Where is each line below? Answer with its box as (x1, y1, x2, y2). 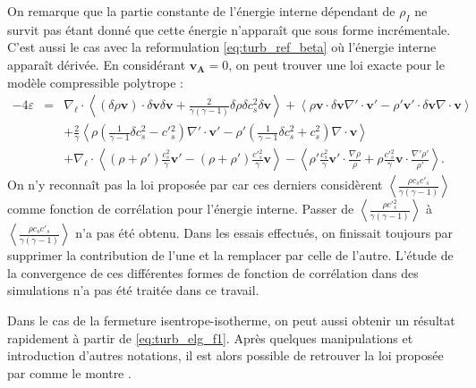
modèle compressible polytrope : (7, 72, 184, 91)
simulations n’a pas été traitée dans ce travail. (7, 281, 259, 299)
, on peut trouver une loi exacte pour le (228, 55, 445, 73)
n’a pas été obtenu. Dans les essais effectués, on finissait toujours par (75, 224, 454, 242)
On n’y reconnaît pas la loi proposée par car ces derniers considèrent (7, 175, 383, 194)
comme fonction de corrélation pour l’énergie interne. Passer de (7, 199, 354, 218)
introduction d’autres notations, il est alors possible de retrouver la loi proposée (7, 346, 444, 365)
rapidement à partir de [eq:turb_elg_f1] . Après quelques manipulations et (7, 328, 413, 347)
